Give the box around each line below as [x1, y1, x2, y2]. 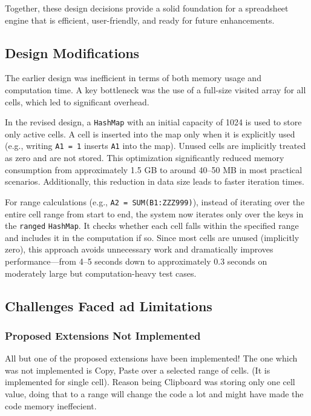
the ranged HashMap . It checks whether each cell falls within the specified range [5, 219, 299, 232]
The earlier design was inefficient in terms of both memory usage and [5, 71, 261, 84]
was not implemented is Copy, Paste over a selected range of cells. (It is [5, 363, 270, 376]
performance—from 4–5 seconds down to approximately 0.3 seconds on [5, 254, 267, 267]
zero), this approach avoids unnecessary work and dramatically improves [5, 243, 273, 256]
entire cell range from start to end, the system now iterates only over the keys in [5, 207, 304, 220]
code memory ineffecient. [5, 399, 97, 412]
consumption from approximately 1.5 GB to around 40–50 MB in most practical [5, 163, 303, 176]
